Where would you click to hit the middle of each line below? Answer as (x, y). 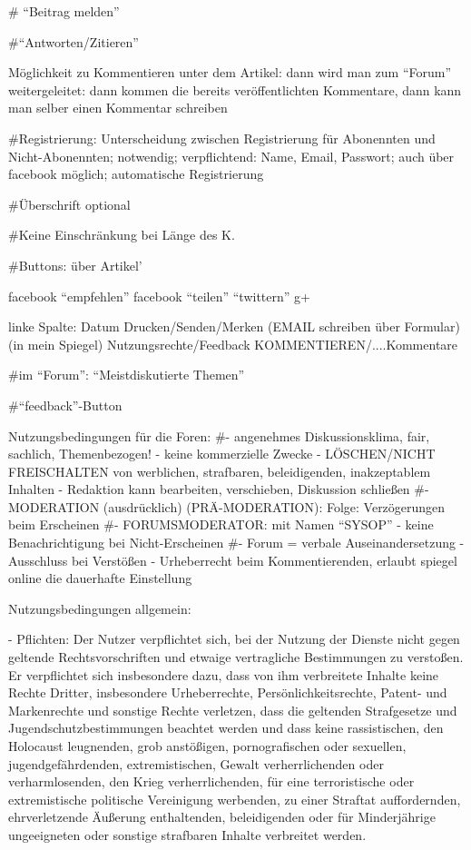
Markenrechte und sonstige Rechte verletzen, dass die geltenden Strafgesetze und (233, 710)
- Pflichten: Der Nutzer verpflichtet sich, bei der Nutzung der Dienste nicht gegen (234, 639)
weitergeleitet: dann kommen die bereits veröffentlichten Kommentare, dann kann (235, 89)
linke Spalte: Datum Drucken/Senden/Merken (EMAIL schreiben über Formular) (234, 326)
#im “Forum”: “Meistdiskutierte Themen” (127, 375)
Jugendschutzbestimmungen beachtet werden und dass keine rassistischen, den (226, 728)
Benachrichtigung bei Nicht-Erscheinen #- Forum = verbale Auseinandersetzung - (236, 543)
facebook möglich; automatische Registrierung (136, 174)
